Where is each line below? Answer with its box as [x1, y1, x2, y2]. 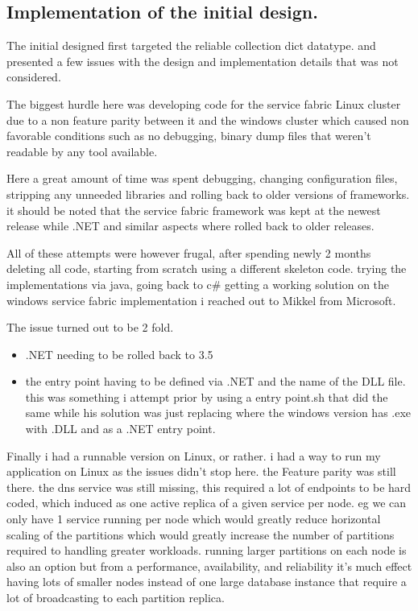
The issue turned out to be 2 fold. [6, 319, 174, 336]
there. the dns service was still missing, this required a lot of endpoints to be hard [6, 478, 412, 495]
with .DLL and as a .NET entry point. [25, 420, 216, 437]
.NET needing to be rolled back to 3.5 [25, 345, 213, 362]
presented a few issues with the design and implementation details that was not [6, 52, 399, 69]
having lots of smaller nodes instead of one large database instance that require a [6, 573, 407, 590]
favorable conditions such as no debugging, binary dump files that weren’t [6, 127, 371, 144]
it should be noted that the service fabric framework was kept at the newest [6, 201, 381, 218]
